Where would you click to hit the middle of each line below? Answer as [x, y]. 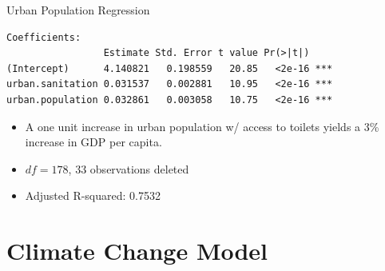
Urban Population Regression [78, 10]
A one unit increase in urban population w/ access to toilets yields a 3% [202, 126]
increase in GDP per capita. [93, 142]
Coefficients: [44, 37]
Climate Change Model [137, 251]
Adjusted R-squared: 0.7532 [93, 195]
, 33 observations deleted [129, 168]
